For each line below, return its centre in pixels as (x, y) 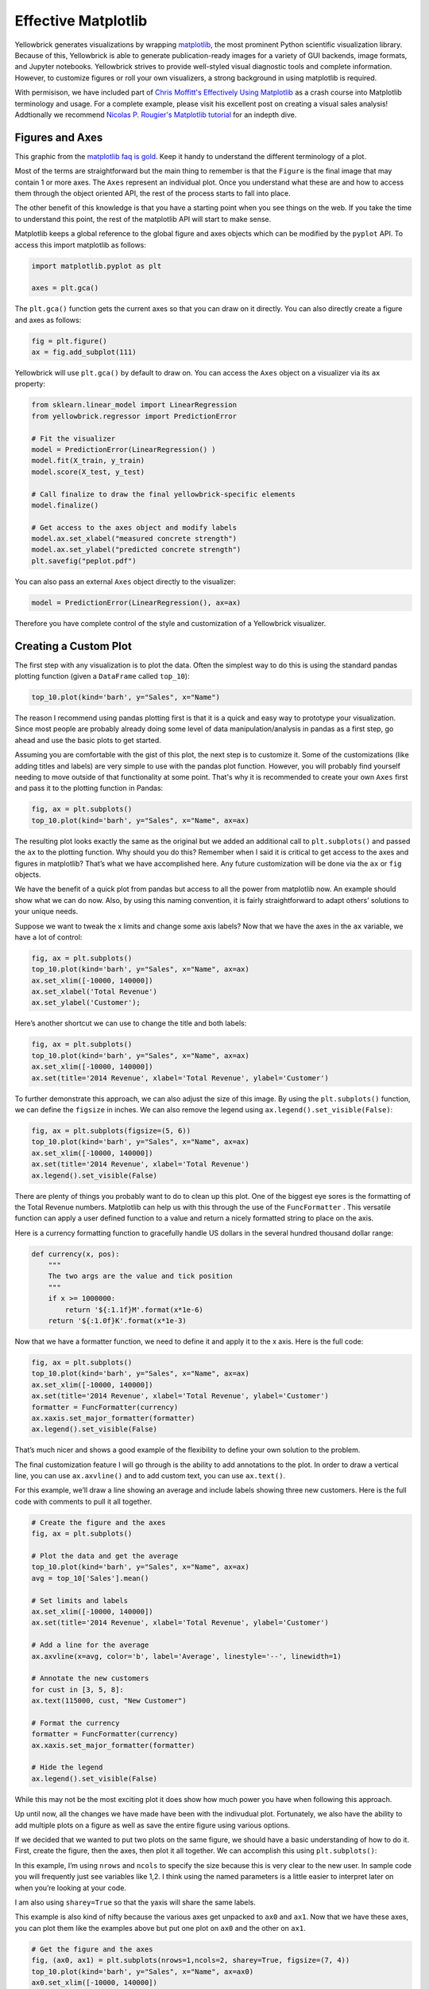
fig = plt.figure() (69, 341)
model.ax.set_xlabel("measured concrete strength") (134, 539)
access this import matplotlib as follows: (81, 245)
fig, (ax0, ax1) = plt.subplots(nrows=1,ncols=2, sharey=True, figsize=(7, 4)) (191, 1960)
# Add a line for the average (90, 1645)
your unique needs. (46, 912)
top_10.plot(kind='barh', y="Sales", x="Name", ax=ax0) (143, 1971)
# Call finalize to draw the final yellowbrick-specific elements (163, 494)
